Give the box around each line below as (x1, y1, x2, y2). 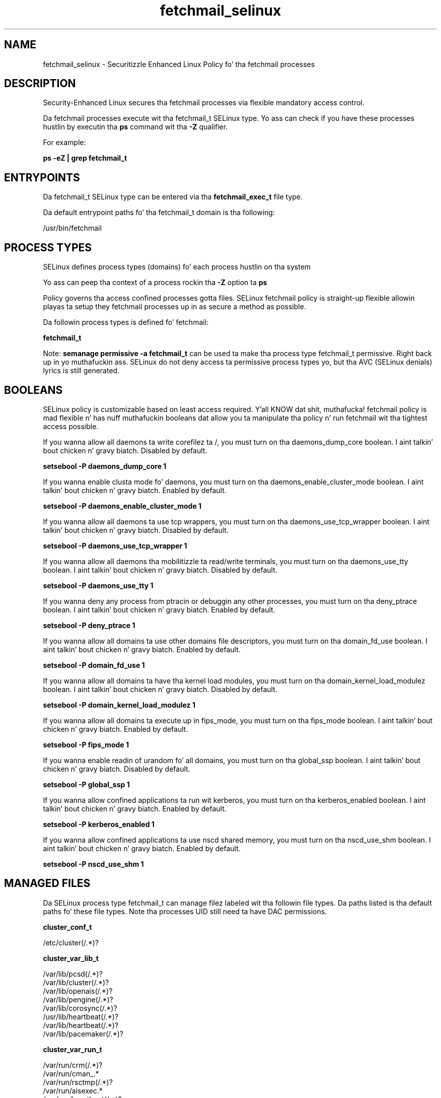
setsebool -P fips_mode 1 (43, 740, 129, 749)
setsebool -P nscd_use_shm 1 (43, 859, 144, 868)
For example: (43, 138, 86, 147)
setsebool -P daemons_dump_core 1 (43, 461, 167, 470)
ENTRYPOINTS (4, 171, 80, 184)
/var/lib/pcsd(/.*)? (43, 969, 103, 978)
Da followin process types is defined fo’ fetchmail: (43, 318, 209, 327)
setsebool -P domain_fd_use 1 (43, 660, 145, 669)
